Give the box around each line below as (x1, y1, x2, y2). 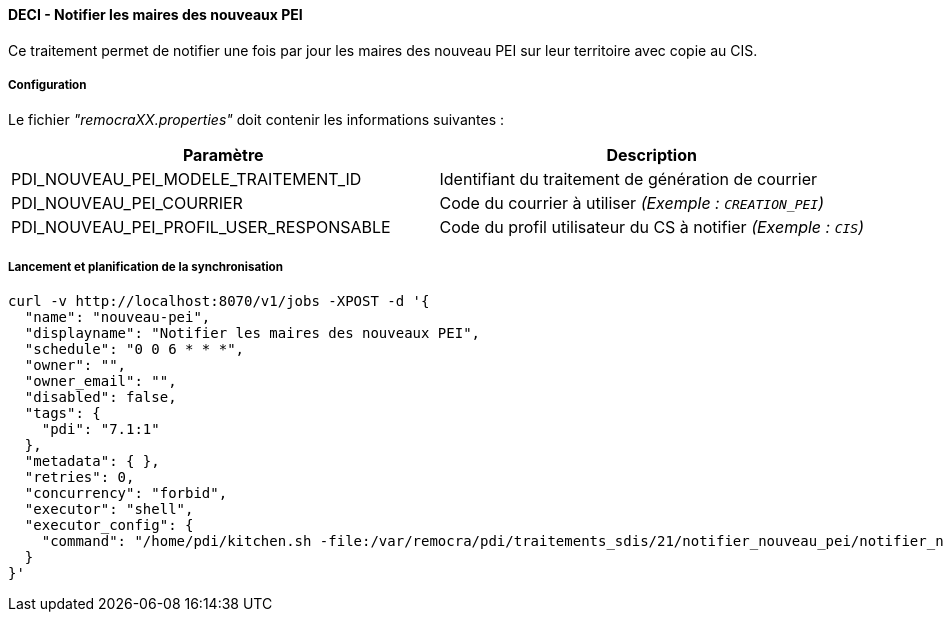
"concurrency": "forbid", (24, 485, 228, 502)
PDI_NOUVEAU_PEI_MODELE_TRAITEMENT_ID (11, 169, 362, 190)
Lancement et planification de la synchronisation (8, 259, 283, 274)
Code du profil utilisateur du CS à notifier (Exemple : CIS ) (439, 217, 864, 238)
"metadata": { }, (24, 453, 160, 470)
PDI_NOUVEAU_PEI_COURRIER (11, 193, 243, 214)
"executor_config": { (24, 517, 194, 534)
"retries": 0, (24, 469, 135, 486)
